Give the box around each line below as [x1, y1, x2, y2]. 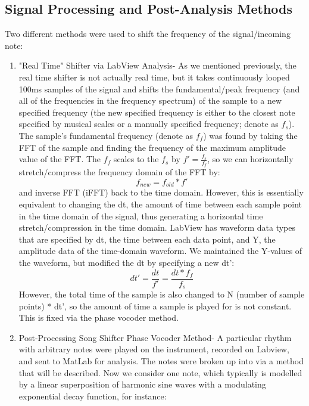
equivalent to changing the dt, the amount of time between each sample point [18, 198, 302, 210]
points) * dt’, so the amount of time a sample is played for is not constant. [18, 299, 292, 312]
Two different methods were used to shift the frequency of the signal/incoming [5, 27, 291, 40]
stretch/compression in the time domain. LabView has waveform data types [18, 221, 296, 234]
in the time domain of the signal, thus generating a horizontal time [18, 209, 263, 222]
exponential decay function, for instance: [18, 389, 167, 402]
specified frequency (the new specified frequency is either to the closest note [18, 106, 295, 118]
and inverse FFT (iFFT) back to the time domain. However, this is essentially [18, 186, 304, 199]
